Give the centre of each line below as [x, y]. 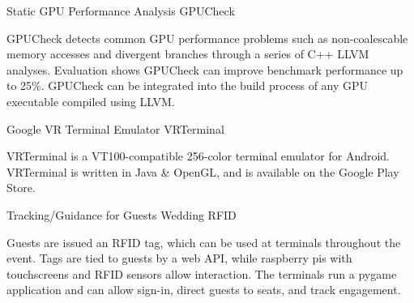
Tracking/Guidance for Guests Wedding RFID [122, 214]
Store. [21, 188]
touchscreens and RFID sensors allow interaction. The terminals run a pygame [202, 273]
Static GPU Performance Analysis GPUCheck [121, 11]
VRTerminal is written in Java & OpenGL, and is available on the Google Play [203, 171]
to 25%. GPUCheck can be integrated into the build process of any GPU [188, 85]
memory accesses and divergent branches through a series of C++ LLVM [188, 54]
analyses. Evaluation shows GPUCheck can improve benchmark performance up [205, 69]
